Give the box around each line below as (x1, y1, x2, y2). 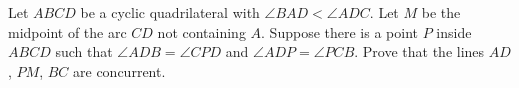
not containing (157, 21, 246, 42)
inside (436, 21, 472, 42)
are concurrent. (73, 60, 166, 81)
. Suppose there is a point (261, 21, 418, 42)
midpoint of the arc (8, 21, 127, 42)
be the (421, 2, 461, 22)
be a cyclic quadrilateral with (80, 2, 260, 22)
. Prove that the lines (354, 41, 485, 62)
